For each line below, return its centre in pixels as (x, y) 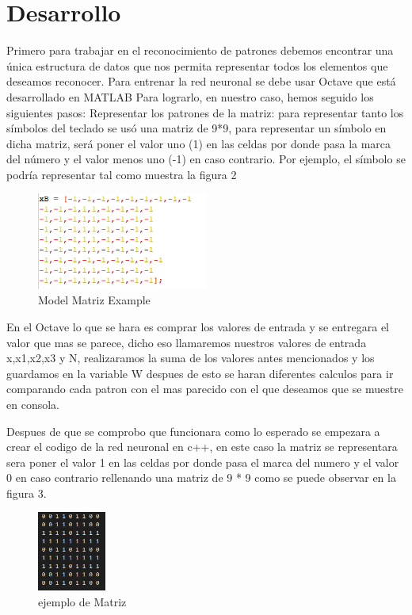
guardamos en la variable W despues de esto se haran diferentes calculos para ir (200, 373)
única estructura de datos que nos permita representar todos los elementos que (197, 65)
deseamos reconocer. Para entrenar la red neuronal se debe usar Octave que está (201, 81)
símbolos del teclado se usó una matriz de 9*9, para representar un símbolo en (196, 128)
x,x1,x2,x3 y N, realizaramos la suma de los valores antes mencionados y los (191, 358)
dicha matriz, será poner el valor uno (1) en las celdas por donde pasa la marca (199, 143)
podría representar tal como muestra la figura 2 (122, 174)
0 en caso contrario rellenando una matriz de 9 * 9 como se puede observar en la (201, 477)
